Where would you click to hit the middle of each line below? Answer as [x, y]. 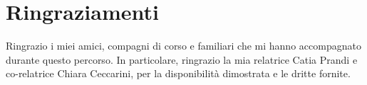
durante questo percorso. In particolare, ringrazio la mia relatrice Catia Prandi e [182, 59]
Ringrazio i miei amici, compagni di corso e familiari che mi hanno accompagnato [183, 46]
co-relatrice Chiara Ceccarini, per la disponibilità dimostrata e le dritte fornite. [178, 73]
